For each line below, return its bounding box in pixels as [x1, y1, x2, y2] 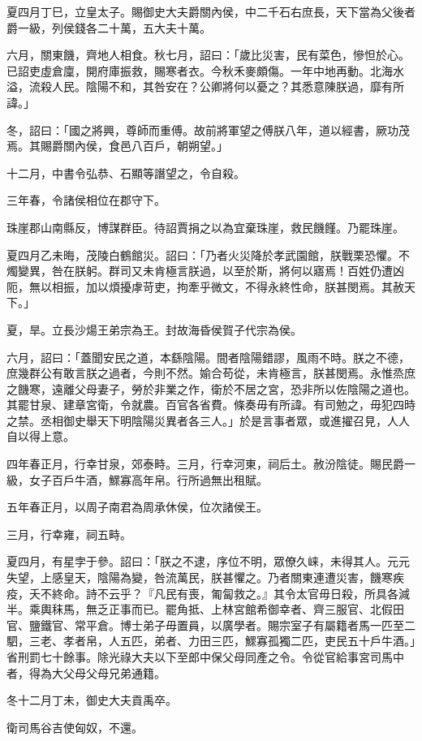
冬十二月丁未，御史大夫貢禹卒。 [6, 691, 177, 709]
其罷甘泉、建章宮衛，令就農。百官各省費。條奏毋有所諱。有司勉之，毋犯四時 [6, 396, 416, 413]
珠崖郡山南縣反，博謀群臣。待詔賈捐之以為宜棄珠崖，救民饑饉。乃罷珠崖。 [6, 218, 404, 235]
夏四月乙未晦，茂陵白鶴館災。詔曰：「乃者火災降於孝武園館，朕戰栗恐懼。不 [6, 246, 410, 263]
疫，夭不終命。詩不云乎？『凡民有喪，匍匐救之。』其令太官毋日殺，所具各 [6, 584, 398, 601]
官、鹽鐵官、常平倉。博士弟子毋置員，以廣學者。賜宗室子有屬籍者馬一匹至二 [6, 616, 416, 633]
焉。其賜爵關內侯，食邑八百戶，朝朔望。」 [6, 137, 228, 154]
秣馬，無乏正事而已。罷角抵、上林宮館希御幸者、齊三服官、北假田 [51, 601, 404, 618]
